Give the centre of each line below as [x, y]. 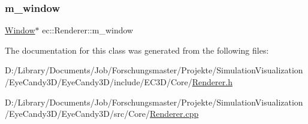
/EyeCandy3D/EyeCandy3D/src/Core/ [78, 114]
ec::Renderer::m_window [88, 30]
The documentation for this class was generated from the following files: [137, 50]
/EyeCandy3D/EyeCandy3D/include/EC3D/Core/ [99, 82]
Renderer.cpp [174, 114]
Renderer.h [212, 82]
